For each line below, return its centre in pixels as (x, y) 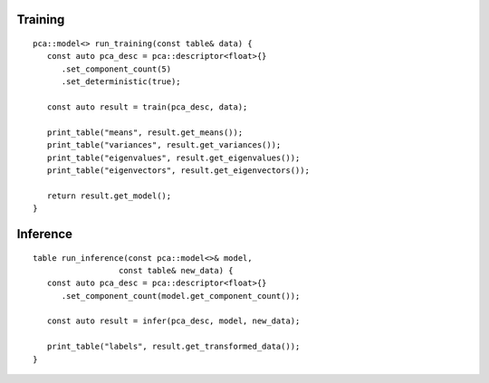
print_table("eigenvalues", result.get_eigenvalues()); (173, 158)
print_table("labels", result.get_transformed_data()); (173, 347)
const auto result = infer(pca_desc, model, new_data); (173, 321)
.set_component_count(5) (116, 69)
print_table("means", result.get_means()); (145, 132)
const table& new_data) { (176, 270)
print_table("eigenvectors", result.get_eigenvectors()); (178, 170)
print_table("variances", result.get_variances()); (164, 145)
